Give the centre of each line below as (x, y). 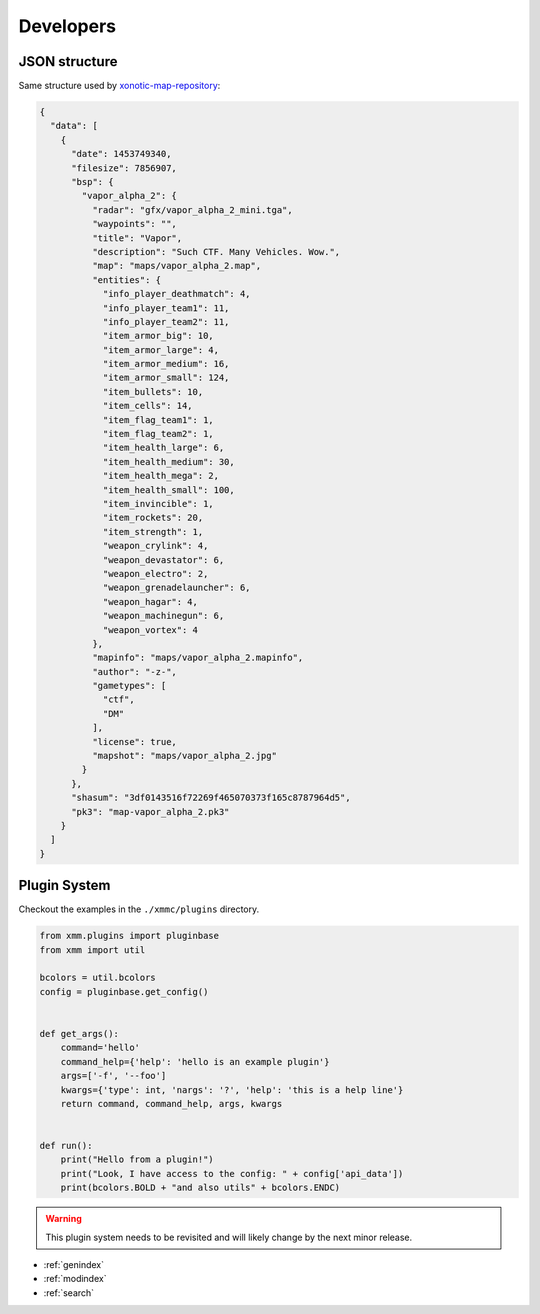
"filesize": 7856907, (124, 168)
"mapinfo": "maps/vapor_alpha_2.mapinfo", (197, 658)
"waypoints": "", (134, 224)
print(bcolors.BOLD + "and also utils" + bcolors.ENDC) (200, 1188)
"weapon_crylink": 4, (155, 546)
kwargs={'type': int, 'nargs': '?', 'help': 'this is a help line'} (232, 1089)
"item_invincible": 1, (158, 503)
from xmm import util (92, 949)
